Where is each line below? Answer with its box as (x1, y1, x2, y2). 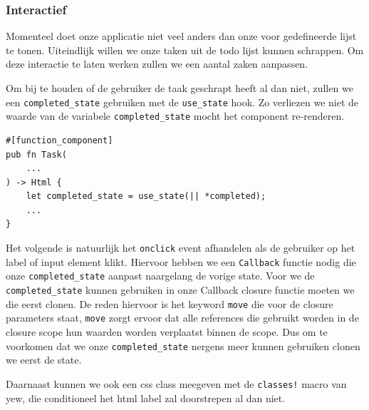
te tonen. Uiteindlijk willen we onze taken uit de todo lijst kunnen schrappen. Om (6, 42, 364, 57)
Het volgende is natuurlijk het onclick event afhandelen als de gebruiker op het (6, 240, 355, 255)
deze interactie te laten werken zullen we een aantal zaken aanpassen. (6, 56, 308, 71)
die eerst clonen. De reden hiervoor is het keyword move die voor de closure (6, 296, 333, 311)
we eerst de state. (6, 352, 82, 367)
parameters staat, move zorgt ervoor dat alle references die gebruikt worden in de (6, 310, 359, 325)
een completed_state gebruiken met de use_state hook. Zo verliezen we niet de (6, 94, 359, 109)
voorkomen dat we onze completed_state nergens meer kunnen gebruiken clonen (6, 338, 360, 353)
